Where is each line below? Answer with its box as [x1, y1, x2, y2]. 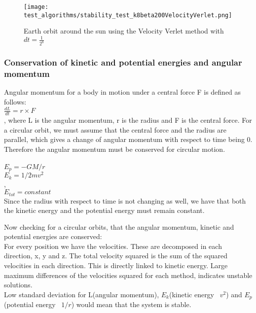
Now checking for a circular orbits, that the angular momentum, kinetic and [4, 221, 234, 232]
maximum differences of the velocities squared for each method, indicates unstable [4, 270, 253, 280]
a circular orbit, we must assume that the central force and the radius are [4, 124, 226, 135]
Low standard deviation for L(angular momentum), [4, 289, 159, 299]
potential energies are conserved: [4, 231, 102, 242]
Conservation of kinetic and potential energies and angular [4, 56, 242, 69]
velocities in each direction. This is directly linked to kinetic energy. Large [4, 260, 228, 271]
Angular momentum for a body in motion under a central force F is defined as [4, 87, 241, 97]
